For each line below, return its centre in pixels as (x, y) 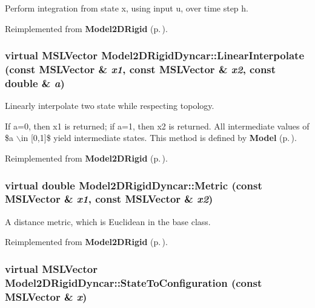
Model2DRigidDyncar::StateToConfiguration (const (134, 282)
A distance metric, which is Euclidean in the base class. (108, 221)
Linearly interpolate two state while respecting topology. (110, 106)
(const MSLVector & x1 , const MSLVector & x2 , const (141, 69)
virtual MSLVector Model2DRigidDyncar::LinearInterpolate (155, 55)
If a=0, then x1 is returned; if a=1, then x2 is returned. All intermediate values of (157, 126)
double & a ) (35, 83)
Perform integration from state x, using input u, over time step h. (127, 8)
